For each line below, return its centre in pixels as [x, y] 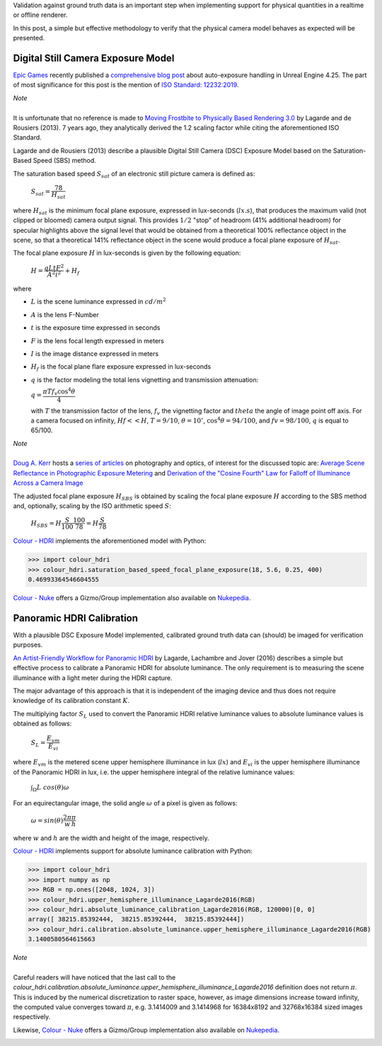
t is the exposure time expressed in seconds [95, 328]
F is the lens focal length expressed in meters [97, 340]
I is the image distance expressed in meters [95, 353]
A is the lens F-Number [65, 314]
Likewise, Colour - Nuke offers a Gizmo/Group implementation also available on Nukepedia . [146, 1030]
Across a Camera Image [48, 483]
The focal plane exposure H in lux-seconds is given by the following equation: [127, 253]
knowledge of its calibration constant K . [71, 701]
